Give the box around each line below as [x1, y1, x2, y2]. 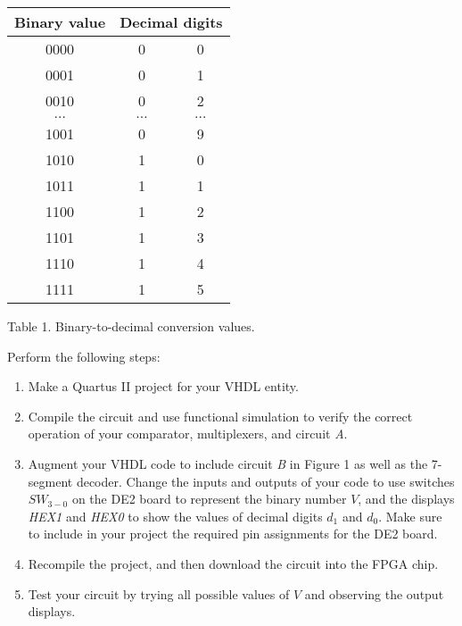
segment [28, 472, 73, 490]
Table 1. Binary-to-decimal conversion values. [7, 317, 255, 335]
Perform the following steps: [7, 346, 161, 365]
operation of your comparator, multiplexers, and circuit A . [28, 424, 348, 443]
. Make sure [378, 506, 442, 525]
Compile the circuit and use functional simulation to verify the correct [28, 406, 413, 425]
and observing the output [304, 584, 444, 603]
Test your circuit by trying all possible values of [28, 584, 290, 603]
